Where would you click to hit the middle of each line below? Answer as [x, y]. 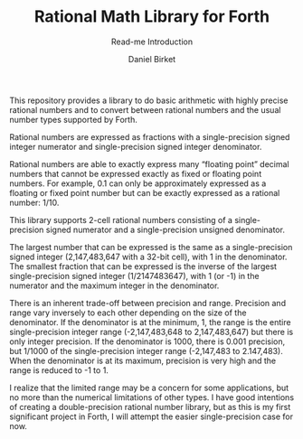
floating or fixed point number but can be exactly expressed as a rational [145, 192]
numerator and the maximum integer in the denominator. [114, 285]
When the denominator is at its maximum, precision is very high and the [143, 360]
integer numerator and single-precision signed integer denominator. [136, 146]
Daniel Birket [152, 59]
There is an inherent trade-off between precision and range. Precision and [148, 303]
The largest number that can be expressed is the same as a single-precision [151, 247]
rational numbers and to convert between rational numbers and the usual [145, 109]
